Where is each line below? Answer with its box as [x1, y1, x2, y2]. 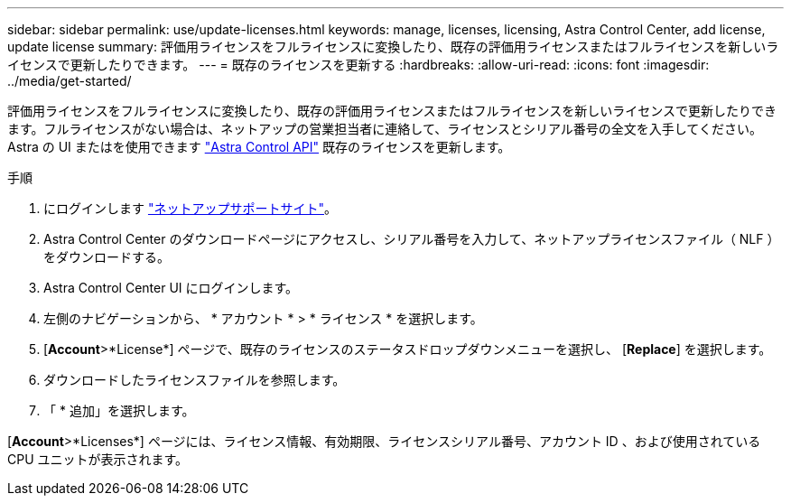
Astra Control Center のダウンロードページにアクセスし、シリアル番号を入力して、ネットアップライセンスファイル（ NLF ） [43, 231, 780, 247]
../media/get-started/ [7, 73, 132, 88]
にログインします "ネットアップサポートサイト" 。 [43, 200, 337, 216]
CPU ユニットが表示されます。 [7, 452, 189, 467]
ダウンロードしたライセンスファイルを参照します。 [43, 372, 346, 387]
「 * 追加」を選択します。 [43, 403, 195, 418]
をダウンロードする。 [43, 249, 170, 265]
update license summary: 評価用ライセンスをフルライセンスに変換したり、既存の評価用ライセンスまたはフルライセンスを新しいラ [7, 39, 779, 54]
